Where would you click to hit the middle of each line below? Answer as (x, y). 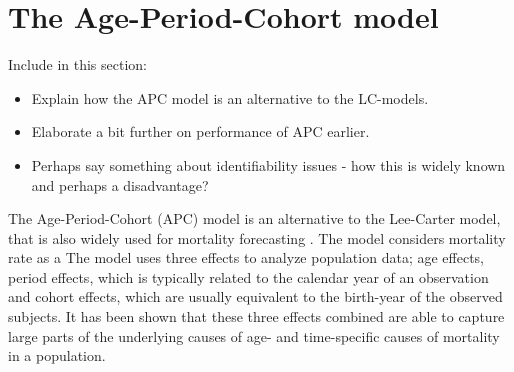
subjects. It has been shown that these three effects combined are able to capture (256, 316)
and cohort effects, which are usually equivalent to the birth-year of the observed (255, 296)
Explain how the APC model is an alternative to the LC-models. (230, 97)
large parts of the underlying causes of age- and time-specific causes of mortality (254, 335)
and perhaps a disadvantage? (120, 184)
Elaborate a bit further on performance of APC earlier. (200, 131)
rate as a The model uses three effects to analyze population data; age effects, (246, 257)
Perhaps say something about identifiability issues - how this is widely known (268, 164)
